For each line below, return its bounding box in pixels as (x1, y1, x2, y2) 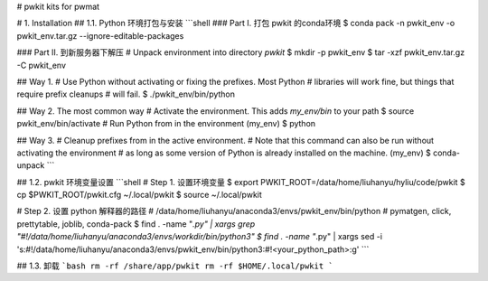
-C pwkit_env (16, 60, 67, 70)
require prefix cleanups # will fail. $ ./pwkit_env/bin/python (16, 89, 235, 99)
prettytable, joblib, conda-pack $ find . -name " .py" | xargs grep (16, 218, 256, 229)
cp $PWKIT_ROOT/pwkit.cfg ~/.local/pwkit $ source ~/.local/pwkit (16, 190, 262, 201)
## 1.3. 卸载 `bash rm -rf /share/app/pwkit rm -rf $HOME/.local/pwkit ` (16, 260, 333, 271)
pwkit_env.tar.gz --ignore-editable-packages (16, 30, 184, 41)
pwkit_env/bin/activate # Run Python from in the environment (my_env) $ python (16, 118, 316, 129)
